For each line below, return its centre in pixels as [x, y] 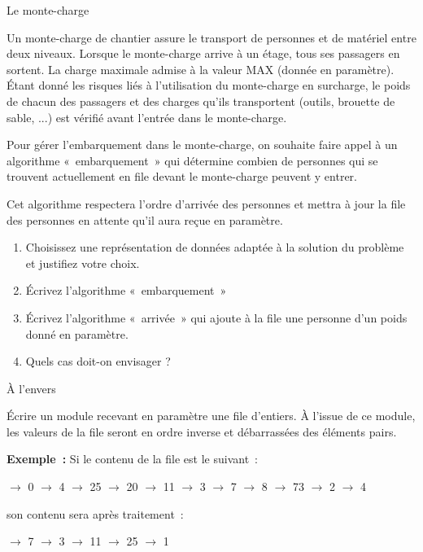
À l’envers [31, 388]
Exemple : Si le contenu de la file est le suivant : [132, 459]
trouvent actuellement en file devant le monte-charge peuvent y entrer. [182, 176]
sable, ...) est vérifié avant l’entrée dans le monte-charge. [147, 117]
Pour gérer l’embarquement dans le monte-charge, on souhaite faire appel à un [202, 145]
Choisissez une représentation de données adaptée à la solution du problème [215, 247]
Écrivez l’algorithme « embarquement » [126, 290]
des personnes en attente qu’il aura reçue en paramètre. [145, 219]
